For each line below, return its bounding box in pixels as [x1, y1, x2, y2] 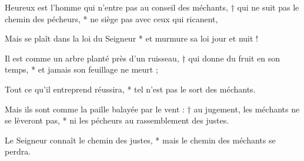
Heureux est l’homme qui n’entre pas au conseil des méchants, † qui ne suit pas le [5, 1, 299, 13]
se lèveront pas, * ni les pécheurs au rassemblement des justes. [5, 114, 229, 126]
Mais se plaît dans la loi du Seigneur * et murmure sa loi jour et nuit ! [5, 32, 258, 44]
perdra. [5, 145, 31, 157]
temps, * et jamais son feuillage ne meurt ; [5, 63, 158, 76]
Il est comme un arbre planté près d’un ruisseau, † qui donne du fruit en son [5, 52, 280, 64]
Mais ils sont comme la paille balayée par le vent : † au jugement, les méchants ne [5, 102, 300, 115]
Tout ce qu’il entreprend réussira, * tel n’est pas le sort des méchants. [5, 83, 256, 95]
